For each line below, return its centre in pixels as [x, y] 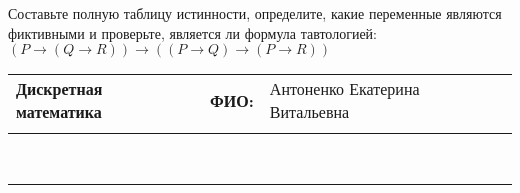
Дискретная [59, 89]
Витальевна [309, 112]
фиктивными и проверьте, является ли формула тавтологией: [192, 32]
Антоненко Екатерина [344, 89]
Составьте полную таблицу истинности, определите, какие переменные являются [255, 13]
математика [59, 112]
